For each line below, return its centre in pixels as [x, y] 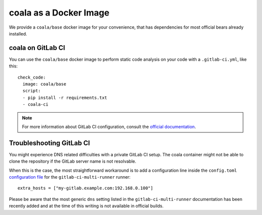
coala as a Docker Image [59, 13]
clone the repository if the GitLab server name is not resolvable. [73, 161]
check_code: [32, 77]
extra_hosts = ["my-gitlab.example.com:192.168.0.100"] [85, 188]
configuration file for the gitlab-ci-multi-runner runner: [70, 177]
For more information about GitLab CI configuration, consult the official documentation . [109, 127]
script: [32, 91]
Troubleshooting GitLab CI [49, 143]
